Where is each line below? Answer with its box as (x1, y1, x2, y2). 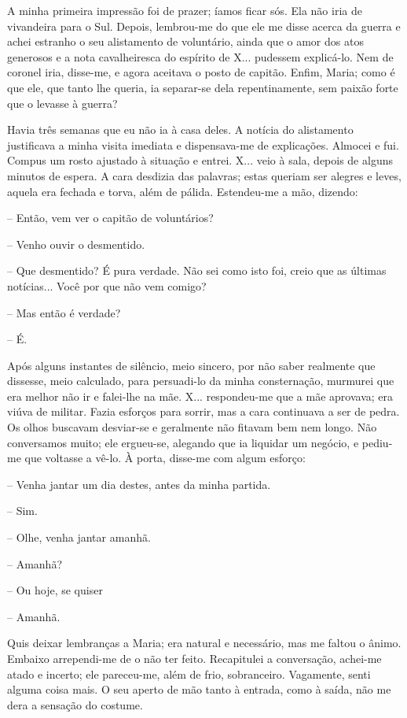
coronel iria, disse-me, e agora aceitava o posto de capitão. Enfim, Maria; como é (7, 64, 395, 80)
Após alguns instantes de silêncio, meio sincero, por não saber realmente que (7, 357, 376, 373)
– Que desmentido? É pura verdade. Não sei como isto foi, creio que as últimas (7, 262, 387, 279)
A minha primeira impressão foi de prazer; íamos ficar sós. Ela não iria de (7, 2, 362, 18)
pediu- (361, 434, 393, 450)
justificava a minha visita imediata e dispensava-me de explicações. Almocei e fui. (7, 136, 399, 153)
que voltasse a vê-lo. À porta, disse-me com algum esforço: (24, 450, 306, 466)
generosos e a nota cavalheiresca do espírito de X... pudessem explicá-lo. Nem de (7, 48, 394, 65)
